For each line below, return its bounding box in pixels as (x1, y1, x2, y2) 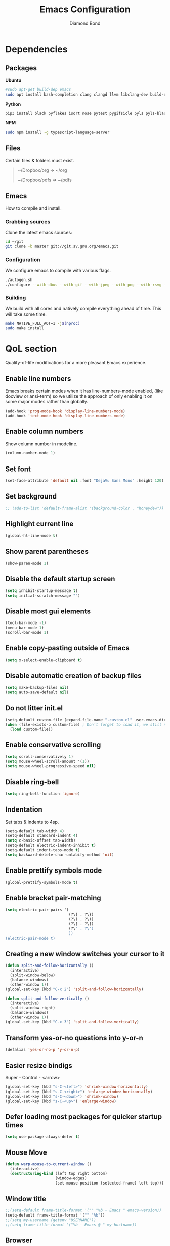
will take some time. (5, 311, 47, 317)
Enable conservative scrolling (5, 741, 101, 750)
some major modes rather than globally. (5, 398, 89, 404)
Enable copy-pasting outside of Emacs (5, 644, 130, 652)
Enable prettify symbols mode (5, 866, 102, 875)
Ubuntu (5, 77, 22, 83)
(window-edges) (55, 1175, 87, 1181)
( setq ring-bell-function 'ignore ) (5, 791, 80, 796)
